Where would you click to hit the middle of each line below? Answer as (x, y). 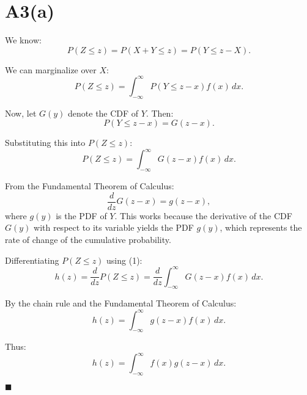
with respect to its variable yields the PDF (114, 227)
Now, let (21, 113)
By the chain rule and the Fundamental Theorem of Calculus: (121, 303)
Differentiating (32, 260)
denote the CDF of (103, 113)
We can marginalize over (51, 69)
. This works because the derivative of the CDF (203, 215)
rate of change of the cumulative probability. (88, 239)
